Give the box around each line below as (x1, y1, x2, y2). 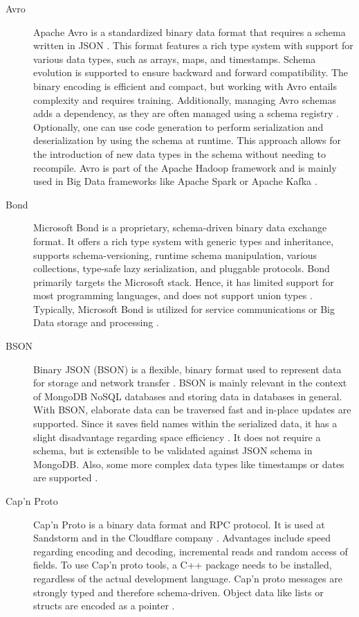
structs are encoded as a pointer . (33, 598, 175, 613)
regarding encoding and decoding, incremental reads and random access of (33, 544, 348, 558)
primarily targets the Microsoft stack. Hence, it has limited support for (33, 274, 334, 289)
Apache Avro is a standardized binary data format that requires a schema (33, 24, 346, 39)
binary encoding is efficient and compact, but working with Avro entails (33, 78, 337, 93)
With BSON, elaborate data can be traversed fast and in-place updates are (33, 402, 351, 417)
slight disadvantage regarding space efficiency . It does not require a (33, 429, 321, 444)
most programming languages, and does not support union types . (33, 288, 313, 303)
